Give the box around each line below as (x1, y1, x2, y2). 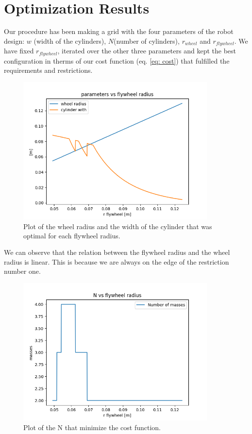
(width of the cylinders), (34, 35, 106, 46)
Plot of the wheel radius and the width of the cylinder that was (23, 221, 212, 231)
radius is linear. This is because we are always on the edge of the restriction (4, 256, 229, 267)
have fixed (4, 46, 34, 56)
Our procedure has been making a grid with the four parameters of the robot (4, 26, 234, 36)
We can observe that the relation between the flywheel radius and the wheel (4, 247, 230, 257)
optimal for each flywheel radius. (23, 231, 120, 241)
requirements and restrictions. (4, 65, 93, 75)
